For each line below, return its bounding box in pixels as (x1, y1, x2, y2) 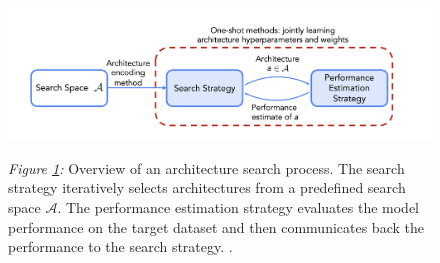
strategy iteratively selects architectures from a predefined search (8, 177, 406, 198)
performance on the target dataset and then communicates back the (8, 216, 424, 237)
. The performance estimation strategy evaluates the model (57, 196, 419, 217)
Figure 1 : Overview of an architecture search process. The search (8, 157, 405, 178)
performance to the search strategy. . (8, 236, 233, 257)
